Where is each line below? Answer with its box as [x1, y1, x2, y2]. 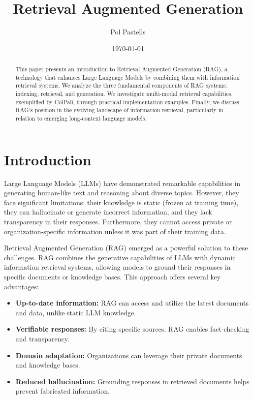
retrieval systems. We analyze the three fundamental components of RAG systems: [15, 81, 227, 90]
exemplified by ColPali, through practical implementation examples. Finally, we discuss [15, 97, 239, 106]
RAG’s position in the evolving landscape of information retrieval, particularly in [15, 106, 223, 114]
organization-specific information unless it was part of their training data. [4, 226, 226, 236]
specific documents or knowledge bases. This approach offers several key [4, 271, 221, 281]
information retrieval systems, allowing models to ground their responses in [4, 262, 231, 272]
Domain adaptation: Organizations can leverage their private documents [15, 350, 242, 360]
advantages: [4, 281, 39, 291]
